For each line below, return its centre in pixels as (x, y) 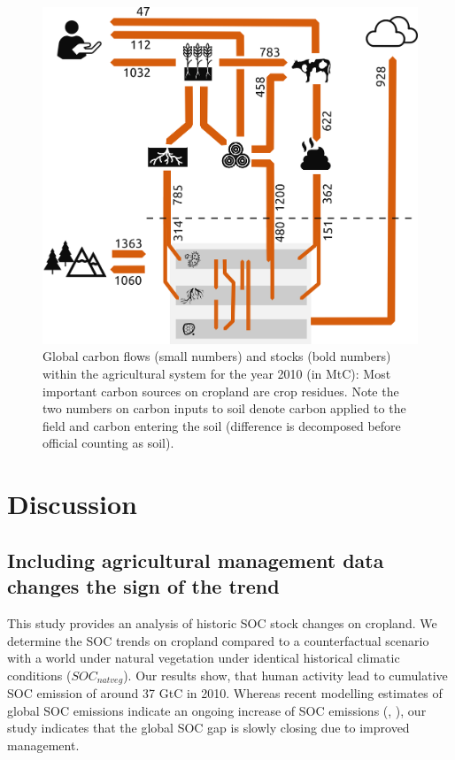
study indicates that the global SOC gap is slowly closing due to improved (208, 728)
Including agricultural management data (196, 560)
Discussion (72, 504)
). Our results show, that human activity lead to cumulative (285, 675)
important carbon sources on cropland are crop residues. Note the (221, 391)
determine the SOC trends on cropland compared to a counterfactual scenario (218, 640)
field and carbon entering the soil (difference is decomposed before (222, 425)
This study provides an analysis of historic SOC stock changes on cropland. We (222, 623)
